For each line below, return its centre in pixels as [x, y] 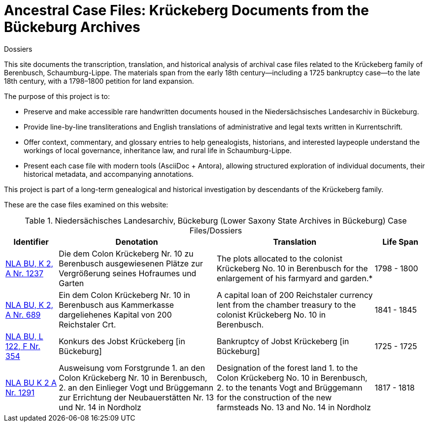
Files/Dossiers [216, 230]
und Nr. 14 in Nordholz [100, 407]
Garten [71, 283]
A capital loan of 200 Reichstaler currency [295, 295]
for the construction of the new [274, 397]
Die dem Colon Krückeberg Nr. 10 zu [126, 253]
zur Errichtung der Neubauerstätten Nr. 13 [136, 397]
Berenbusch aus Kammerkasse [116, 305]
